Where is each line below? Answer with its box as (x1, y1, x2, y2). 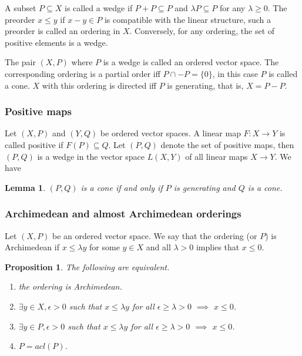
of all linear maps (185, 150, 248, 162)
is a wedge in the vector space (37, 150, 145, 162)
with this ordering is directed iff (42, 79, 157, 91)
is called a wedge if (65, 2, 133, 14)
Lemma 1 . (5, 181, 46, 193)
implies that (196, 241, 240, 253)
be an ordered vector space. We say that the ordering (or (52, 229, 257, 241)
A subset (5, 2, 36, 14)
